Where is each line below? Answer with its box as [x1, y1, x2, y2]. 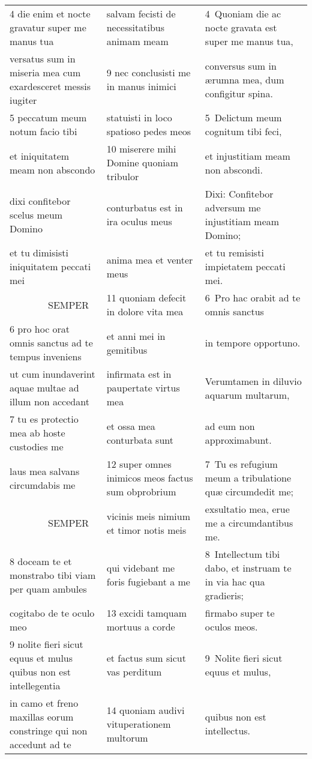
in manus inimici [106, 79, 176, 93]
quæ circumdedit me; [205, 485, 294, 498]
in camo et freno [10, 696, 79, 710]
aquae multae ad [10, 381, 79, 395]
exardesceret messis [10, 79, 91, 93]
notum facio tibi [10, 124, 77, 138]
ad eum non [205, 419, 255, 433]
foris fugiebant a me [106, 575, 190, 588]
